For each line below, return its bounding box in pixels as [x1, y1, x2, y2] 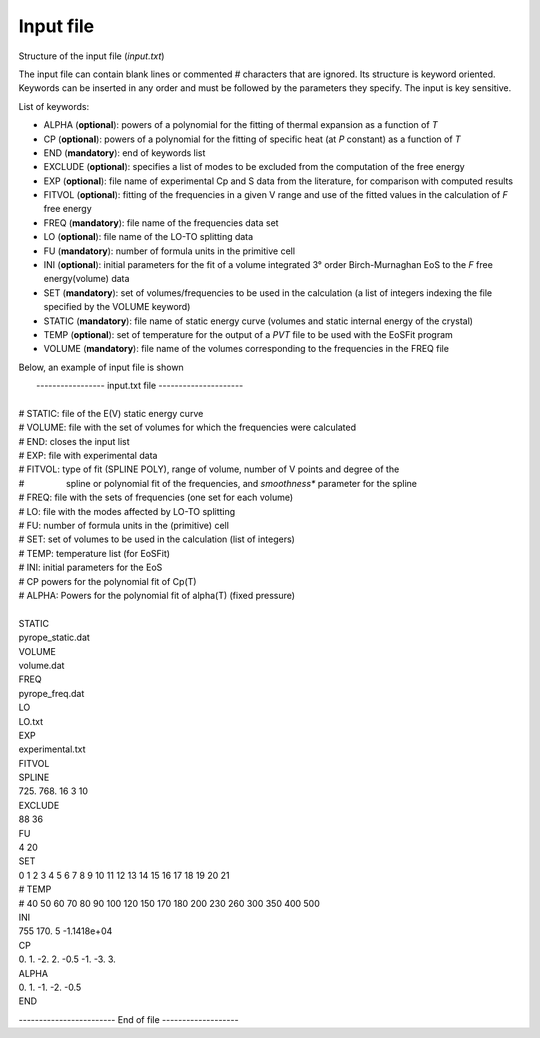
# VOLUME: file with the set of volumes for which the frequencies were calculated [18, 421, 357, 434]
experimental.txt [18, 743, 86, 755]
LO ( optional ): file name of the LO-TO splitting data [43, 231, 254, 243]
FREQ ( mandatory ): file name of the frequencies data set [43, 216, 279, 229]
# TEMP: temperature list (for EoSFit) [18, 547, 170, 559]
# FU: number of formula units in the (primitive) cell [18, 520, 230, 532]
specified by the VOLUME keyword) [43, 301, 191, 313]
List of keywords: [18, 100, 90, 112]
